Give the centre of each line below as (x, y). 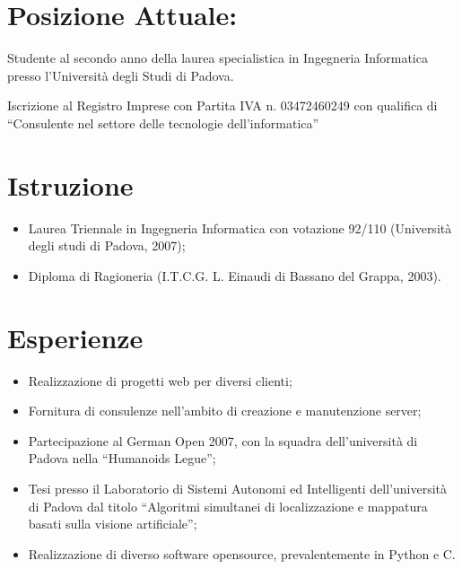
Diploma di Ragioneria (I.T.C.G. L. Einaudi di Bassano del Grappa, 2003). (235, 275)
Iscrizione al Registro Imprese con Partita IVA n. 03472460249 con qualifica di (222, 105)
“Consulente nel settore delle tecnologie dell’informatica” (163, 123)
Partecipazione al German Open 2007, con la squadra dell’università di (223, 440)
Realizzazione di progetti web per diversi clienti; (160, 380)
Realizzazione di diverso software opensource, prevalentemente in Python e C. (242, 553)
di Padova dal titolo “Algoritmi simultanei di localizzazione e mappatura (228, 506)
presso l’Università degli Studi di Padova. (121, 75)
